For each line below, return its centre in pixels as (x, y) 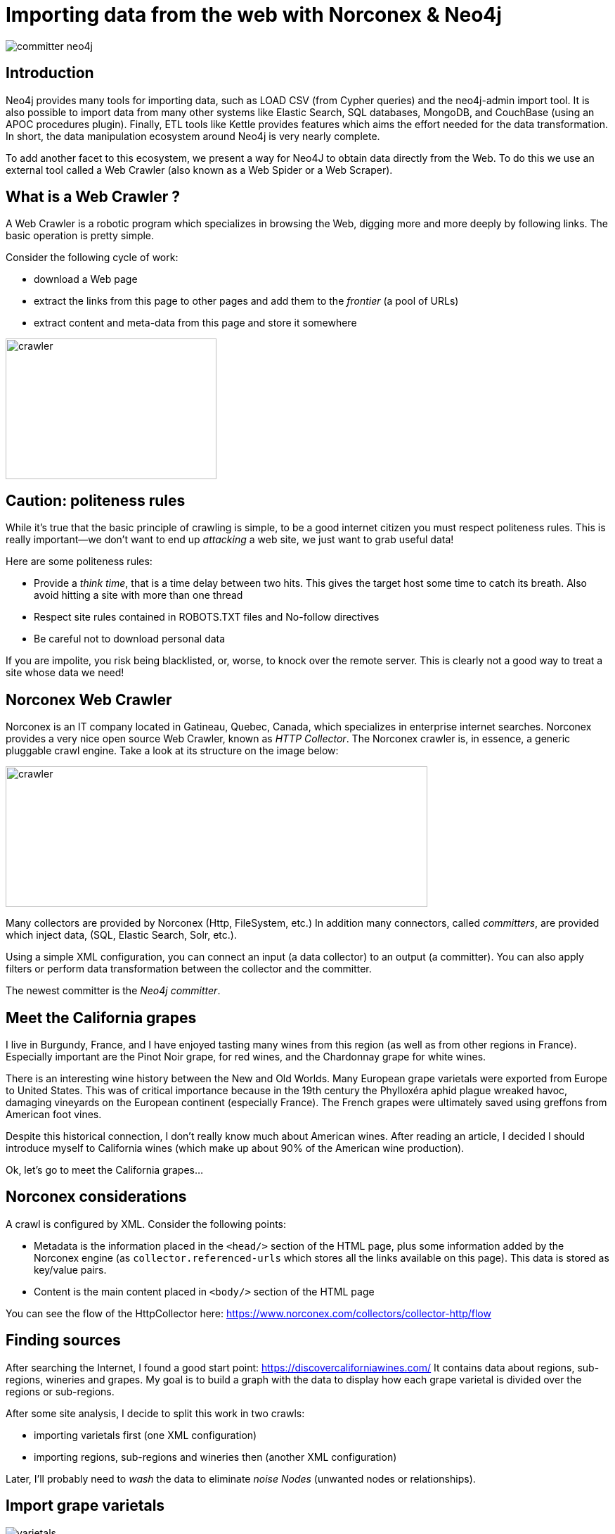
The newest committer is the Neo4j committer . (113, 991)
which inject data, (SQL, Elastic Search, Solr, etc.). (121, 935)
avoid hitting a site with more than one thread (138, 595)
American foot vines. (54, 1114)
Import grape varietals (85, 1506)
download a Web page (86, 279)
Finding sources (63, 1340)
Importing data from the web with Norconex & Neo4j (254, 15)
